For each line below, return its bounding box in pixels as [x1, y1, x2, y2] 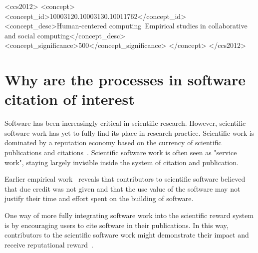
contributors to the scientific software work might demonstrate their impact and [4, 230, 249, 240]
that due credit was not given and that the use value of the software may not [4, 183, 241, 194]
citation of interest [4, 89, 135, 109]
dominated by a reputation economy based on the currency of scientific [4, 137, 222, 148]
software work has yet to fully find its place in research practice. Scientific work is [4, 127, 255, 138]
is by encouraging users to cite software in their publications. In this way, [4, 220, 229, 230]
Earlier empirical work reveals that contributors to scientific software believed [4, 174, 246, 184]
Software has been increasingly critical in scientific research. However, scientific [4, 118, 246, 128]
